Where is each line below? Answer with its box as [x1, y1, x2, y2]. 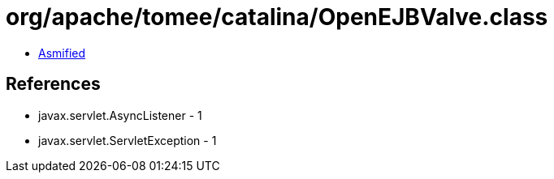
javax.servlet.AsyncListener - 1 [38, 108, 202, 122]
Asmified [38, 45, 86, 60]
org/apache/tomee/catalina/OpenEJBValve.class [6, 3, 548, 31]
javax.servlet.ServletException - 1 [38, 133, 217, 147]
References [6, 74, 101, 95]
